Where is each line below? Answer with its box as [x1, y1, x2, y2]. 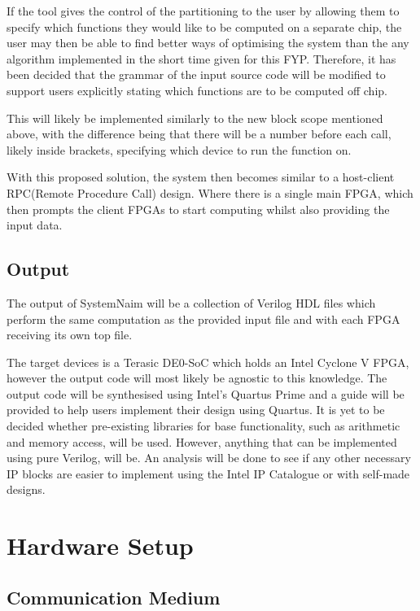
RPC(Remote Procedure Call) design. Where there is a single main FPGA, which [7, 184, 413, 201]
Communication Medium [7, 584, 221, 609]
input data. [7, 216, 63, 233]
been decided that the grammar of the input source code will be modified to [7, 66, 386, 83]
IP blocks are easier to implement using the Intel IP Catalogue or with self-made [7, 465, 410, 482]
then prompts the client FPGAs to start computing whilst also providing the [7, 200, 390, 217]
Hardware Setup [7, 529, 194, 562]
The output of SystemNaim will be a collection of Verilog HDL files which [7, 294, 376, 311]
